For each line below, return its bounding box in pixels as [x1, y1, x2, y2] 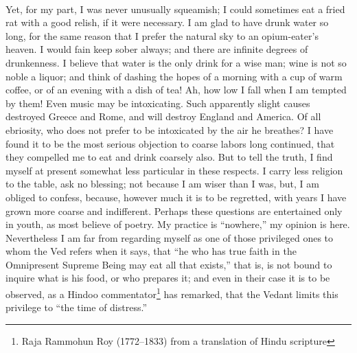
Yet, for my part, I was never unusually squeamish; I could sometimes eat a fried [5, 1, 345, 16]
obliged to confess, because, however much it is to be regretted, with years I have [5, 190, 347, 204]
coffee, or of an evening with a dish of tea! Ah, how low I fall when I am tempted [5, 82, 347, 97]
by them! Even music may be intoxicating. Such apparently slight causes [5, 95, 310, 110]
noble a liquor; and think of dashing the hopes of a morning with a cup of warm [5, 69, 343, 83]
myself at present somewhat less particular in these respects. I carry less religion [5, 163, 343, 177]
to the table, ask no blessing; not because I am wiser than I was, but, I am [5, 176, 320, 191]
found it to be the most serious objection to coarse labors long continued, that [5, 136, 335, 150]
